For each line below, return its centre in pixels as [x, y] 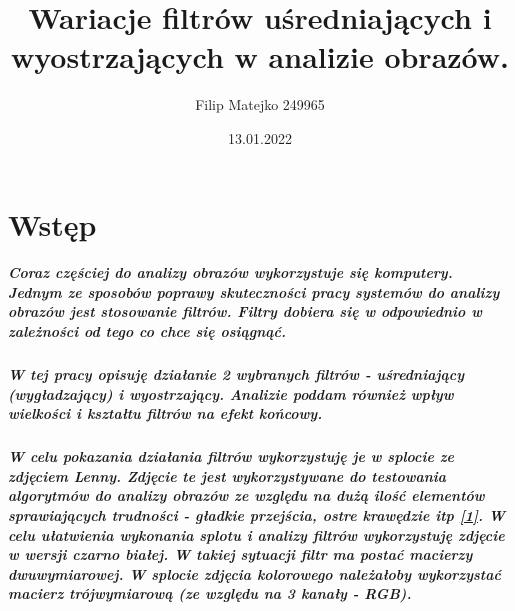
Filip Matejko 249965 [260, 104]
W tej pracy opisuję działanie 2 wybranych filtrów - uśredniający [236, 374]
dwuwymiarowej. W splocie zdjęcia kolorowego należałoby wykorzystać [254, 573]
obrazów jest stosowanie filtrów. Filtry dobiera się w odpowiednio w [245, 311]
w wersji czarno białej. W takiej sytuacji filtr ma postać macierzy [240, 554]
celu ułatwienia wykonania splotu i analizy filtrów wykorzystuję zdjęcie [256, 534]
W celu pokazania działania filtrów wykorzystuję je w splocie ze [231, 456]
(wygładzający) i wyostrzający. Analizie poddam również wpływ [231, 393]
